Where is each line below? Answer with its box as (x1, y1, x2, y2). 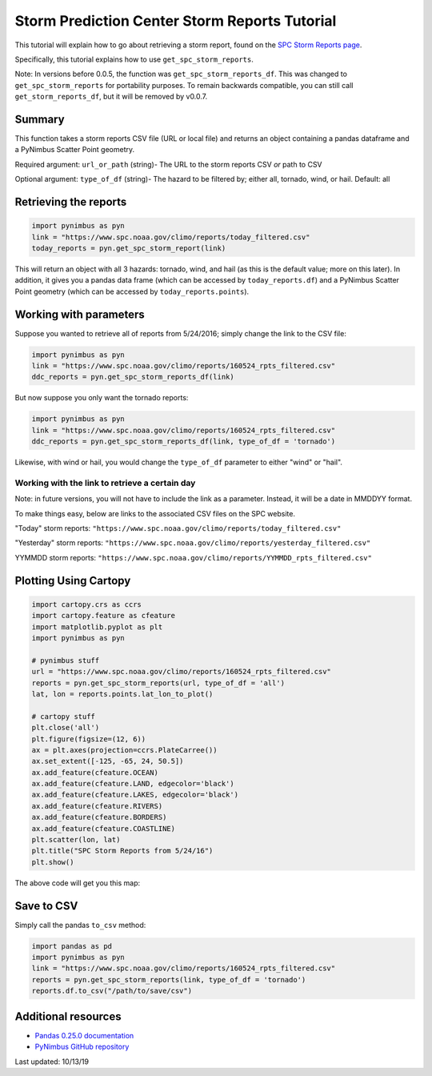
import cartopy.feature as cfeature (31, 611, 176, 620)
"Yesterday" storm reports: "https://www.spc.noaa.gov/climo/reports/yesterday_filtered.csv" (14, 538, 371, 548)
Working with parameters (14, 307, 146, 321)
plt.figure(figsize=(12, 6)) (31, 734, 146, 744)
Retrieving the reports (14, 195, 127, 208)
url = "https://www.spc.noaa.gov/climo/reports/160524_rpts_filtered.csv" (31, 667, 332, 677)
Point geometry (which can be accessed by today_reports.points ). (14, 287, 250, 296)
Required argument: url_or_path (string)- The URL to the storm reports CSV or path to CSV (14, 159, 323, 169)
